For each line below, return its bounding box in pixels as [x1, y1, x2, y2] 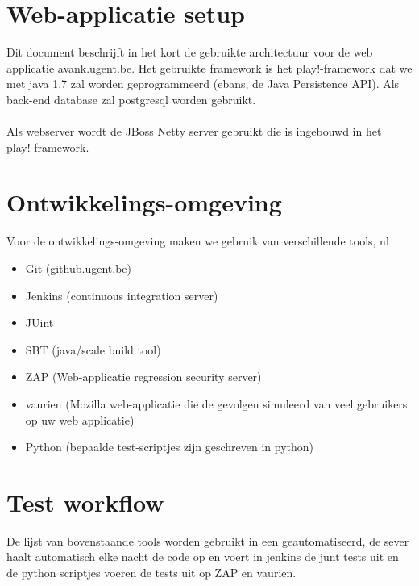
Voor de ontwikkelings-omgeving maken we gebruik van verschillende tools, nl [6, 232, 389, 249]
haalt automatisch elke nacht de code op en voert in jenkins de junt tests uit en [6, 548, 399, 565]
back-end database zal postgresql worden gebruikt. [6, 90, 256, 107]
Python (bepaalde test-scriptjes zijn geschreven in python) [25, 438, 314, 455]
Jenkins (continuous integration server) [25, 287, 218, 303]
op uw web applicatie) [25, 411, 135, 428]
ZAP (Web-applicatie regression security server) [25, 368, 262, 385]
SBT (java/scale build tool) [25, 341, 161, 358]
